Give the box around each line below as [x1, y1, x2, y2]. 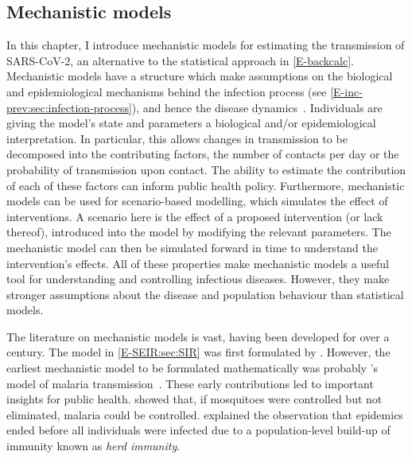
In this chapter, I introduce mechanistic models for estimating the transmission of [6, 37, 405, 53]
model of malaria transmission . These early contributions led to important [6, 375, 374, 391]
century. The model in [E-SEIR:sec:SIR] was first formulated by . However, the [6, 344, 391, 360]
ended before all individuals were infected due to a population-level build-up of [6, 422, 391, 438]
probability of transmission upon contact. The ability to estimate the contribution [6, 161, 406, 177]
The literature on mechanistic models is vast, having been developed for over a [6, 328, 390, 344]
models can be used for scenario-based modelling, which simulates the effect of [6, 193, 388, 209]
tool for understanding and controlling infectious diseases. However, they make [6, 270, 390, 287]
